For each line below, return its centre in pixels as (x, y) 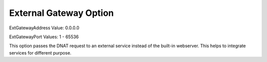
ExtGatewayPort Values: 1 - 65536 (44, 37)
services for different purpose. (40, 53)
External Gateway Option (62, 13)
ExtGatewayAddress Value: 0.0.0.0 (44, 28)
